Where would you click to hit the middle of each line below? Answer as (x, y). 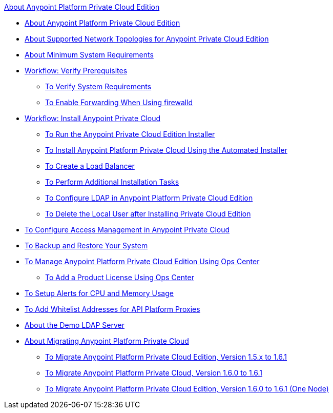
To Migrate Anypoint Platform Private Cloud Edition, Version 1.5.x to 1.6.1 (166, 357)
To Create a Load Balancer (90, 166)
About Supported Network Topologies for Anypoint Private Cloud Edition (147, 39)
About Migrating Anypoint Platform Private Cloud (107, 341)
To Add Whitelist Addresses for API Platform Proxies (112, 309)
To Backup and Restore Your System (86, 245)
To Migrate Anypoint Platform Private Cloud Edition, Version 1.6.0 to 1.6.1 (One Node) (187, 389)
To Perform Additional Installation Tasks (112, 182)
